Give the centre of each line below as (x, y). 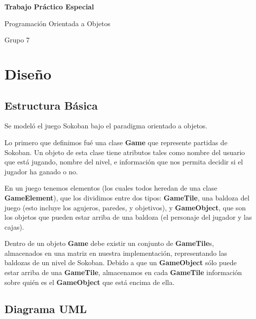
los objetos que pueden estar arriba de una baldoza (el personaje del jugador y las (128, 217)
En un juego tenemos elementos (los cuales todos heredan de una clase (111, 188)
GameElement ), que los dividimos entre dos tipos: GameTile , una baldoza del (127, 197)
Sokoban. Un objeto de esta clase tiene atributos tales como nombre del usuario (125, 152)
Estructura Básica (51, 105)
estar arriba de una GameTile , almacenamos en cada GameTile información (123, 272)
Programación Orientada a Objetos (57, 23)
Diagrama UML (46, 308)
